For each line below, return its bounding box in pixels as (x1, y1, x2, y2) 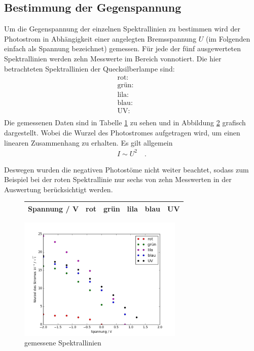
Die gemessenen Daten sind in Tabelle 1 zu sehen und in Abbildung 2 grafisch (4, 117, 246, 128)
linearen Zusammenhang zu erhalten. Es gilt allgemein (4, 137, 173, 148)
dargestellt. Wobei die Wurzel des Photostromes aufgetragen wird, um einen (4, 127, 240, 137)
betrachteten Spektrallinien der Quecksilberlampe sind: (4, 63, 175, 74)
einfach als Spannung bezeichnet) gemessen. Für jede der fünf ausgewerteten (4, 43, 241, 54)
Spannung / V (28, 203, 79, 214)
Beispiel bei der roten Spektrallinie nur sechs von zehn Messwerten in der (4, 174, 232, 185)
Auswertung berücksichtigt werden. (4, 184, 113, 194)
